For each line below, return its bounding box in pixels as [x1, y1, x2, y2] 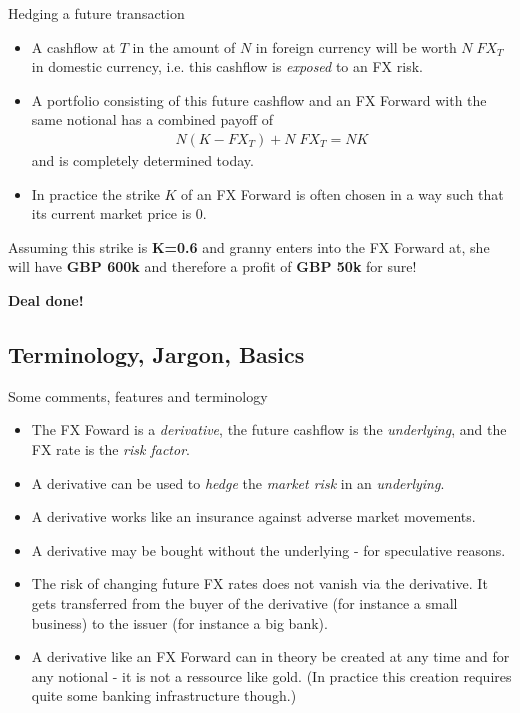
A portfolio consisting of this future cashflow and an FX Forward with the [31, 89, 487, 110]
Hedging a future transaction [8, 3, 185, 23]
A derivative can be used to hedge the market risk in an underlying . [31, 472, 445, 493]
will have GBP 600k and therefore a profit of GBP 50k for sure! [8, 256, 417, 277]
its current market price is [31, 203, 192, 224]
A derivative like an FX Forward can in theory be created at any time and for [31, 646, 510, 667]
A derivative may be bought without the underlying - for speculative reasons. [31, 539, 506, 560]
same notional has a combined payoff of [31, 109, 274, 130]
